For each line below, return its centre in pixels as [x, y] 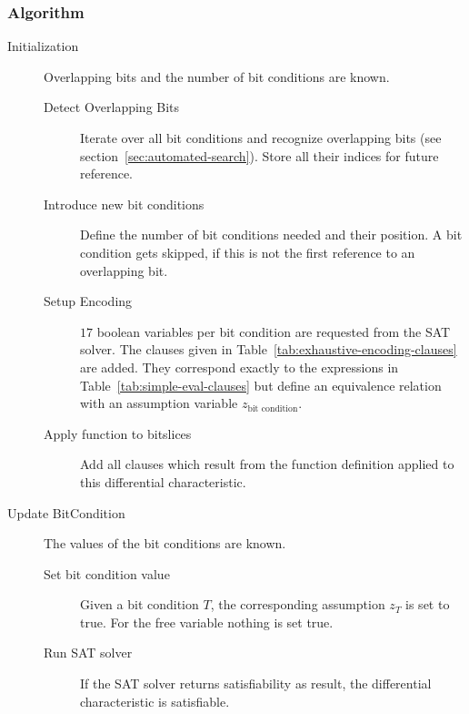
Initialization [43, 46]
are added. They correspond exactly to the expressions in [239, 367]
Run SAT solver [88, 653]
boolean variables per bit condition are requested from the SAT [274, 331]
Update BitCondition [66, 512]
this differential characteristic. [163, 481]
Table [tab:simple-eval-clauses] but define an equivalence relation [261, 385]
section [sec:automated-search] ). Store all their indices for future [259, 155]
